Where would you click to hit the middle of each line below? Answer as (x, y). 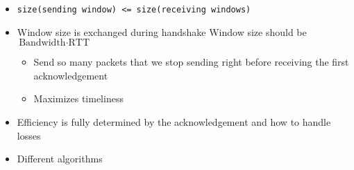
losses (29, 135)
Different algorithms (60, 159)
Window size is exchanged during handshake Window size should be (162, 31)
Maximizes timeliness (78, 98)
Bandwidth (42, 43)
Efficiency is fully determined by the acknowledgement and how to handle (174, 122)
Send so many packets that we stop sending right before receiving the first (191, 62)
